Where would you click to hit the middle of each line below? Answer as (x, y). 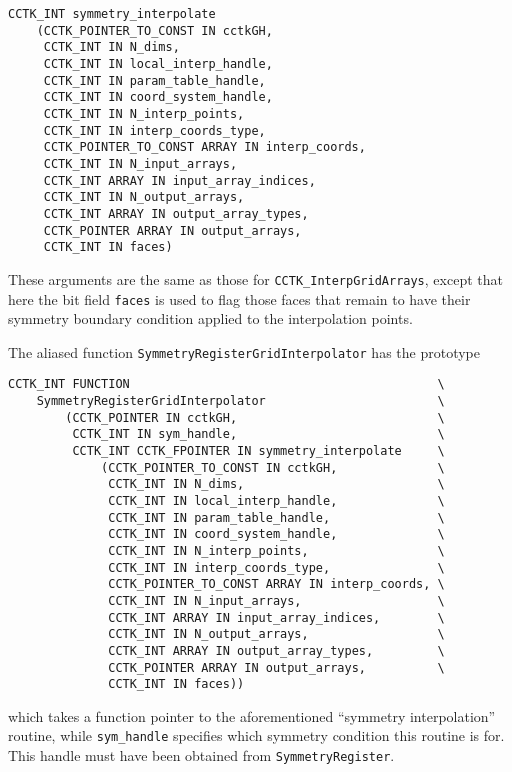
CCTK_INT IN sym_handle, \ (258, 434)
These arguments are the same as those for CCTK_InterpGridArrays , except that (255, 278)
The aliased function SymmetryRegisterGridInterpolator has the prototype (244, 351)
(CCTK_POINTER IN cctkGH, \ (255, 417)
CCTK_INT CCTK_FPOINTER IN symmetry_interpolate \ (258, 451)
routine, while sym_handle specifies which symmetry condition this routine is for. (256, 735)
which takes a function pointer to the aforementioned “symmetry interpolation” (252, 715)
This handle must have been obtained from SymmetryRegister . (201, 755)
